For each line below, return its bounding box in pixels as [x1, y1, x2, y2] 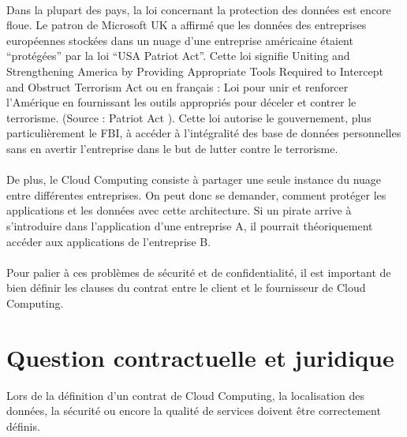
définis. [6, 417, 40, 434]
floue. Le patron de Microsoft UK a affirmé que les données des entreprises [6, 17, 367, 33]
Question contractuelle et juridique [6, 341, 394, 373]
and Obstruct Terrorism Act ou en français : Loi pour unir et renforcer [6, 78, 349, 95]
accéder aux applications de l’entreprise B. [6, 233, 211, 249]
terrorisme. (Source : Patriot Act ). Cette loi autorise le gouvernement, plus [6, 109, 372, 125]
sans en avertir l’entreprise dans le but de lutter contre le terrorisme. [6, 140, 338, 156]
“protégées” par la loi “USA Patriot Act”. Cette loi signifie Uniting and [6, 47, 350, 64]
